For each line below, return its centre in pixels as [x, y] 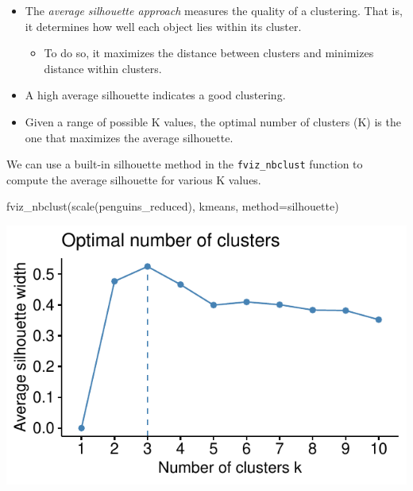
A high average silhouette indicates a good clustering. [155, 95]
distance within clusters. [103, 68]
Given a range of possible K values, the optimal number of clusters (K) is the [213, 121]
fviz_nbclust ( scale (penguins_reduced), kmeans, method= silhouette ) [173, 206]
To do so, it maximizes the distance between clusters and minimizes [209, 53]
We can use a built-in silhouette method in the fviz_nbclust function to [185, 164]
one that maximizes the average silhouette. [129, 137]
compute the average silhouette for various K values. [134, 179]
